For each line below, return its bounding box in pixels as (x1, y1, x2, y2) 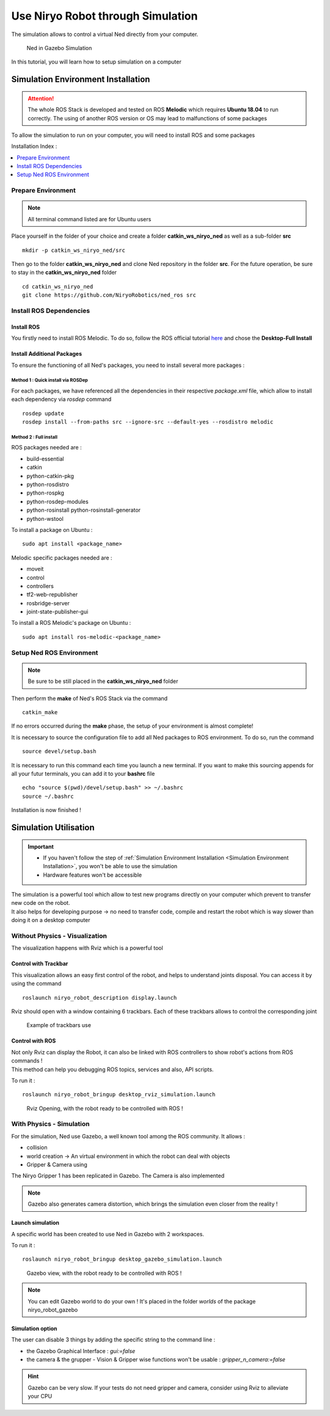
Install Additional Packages (11, 350, 82, 358)
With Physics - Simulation (11, 1119, 90, 1128)
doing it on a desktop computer (11, 916, 91, 924)
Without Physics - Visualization (11, 932, 107, 940)
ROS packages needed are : (11, 444, 82, 451)
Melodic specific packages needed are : (11, 554, 112, 561)
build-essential (26, 455, 64, 462)
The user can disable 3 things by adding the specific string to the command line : (11, 1336, 216, 1343)
